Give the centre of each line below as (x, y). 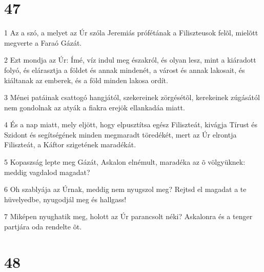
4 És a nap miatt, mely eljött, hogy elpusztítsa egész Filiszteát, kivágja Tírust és (131, 124)
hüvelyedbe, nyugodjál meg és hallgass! (65, 199)
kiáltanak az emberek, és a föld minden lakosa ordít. (86, 80)
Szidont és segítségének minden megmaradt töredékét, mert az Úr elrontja (120, 134)
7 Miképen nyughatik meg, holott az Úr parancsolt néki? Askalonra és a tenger (128, 216)
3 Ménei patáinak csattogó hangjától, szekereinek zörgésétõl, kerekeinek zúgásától (132, 97)
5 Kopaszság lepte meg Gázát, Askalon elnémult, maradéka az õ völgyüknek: (125, 162)
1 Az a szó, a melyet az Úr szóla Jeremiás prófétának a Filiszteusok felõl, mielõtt (131, 33)
